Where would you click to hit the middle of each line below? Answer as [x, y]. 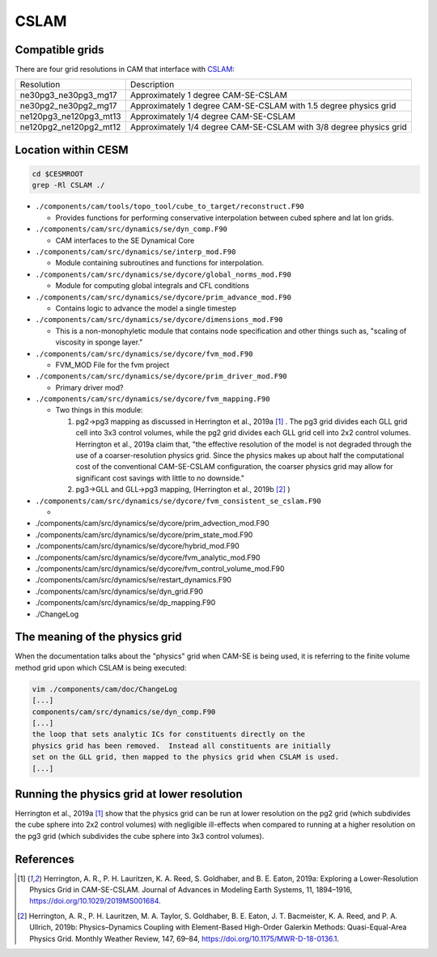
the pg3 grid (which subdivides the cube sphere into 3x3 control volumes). [140, 836]
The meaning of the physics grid [98, 637]
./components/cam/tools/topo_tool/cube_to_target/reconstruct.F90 [170, 207]
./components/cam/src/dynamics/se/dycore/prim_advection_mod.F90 [153, 523]
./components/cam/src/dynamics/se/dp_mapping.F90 [125, 603]
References [45, 859]
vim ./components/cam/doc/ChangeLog [105, 689]
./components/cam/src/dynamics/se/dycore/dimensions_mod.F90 [159, 320]
